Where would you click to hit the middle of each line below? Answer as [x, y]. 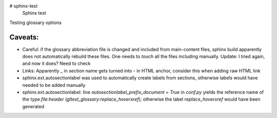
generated [33, 106]
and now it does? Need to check [56, 63]
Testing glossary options [35, 22]
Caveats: [24, 37]
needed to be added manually [54, 85]
